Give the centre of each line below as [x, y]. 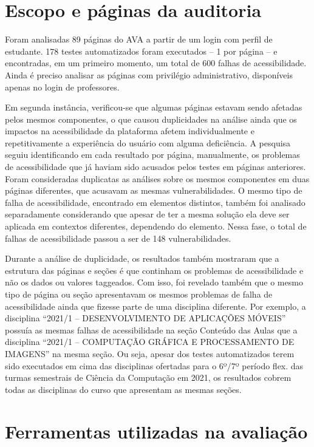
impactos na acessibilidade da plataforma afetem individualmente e [130, 131]
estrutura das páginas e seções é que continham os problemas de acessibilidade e [154, 270]
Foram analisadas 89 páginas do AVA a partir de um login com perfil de [139, 39]
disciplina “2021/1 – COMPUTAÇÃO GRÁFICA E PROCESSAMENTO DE [150, 342]
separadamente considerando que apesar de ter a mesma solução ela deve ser [147, 214]
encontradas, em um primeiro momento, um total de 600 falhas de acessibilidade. [156, 63]
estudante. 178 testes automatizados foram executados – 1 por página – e [141, 51]
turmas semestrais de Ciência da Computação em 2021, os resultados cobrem [148, 377]
